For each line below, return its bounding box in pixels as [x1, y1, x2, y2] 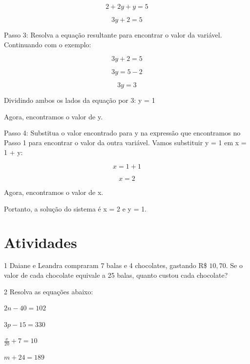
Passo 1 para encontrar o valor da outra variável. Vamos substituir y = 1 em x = [4, 137, 247, 147]
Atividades [4, 232, 77, 252]
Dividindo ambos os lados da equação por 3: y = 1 [4, 95, 155, 105]
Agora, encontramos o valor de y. [4, 111, 103, 121]
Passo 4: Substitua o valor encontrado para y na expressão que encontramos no [4, 128, 241, 138]
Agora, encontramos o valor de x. [4, 187, 104, 197]
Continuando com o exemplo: [4, 39, 91, 49]
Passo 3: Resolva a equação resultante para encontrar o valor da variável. [4, 30, 222, 39]
